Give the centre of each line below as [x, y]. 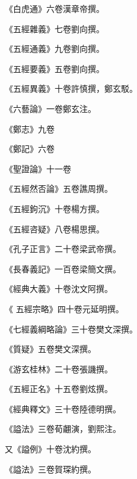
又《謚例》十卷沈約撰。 [50, 449]
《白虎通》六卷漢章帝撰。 [55, 8]
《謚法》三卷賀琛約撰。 [50, 469]
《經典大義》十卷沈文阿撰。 [59, 289]
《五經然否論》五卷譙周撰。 [59, 189]
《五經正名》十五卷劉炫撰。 [59, 389]
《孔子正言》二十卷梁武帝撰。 [63, 249]
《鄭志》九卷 [30, 128]
